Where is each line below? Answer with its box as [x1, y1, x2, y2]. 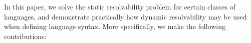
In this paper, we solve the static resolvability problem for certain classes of [4, 1, 235, 11]
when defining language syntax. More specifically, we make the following [4, 21, 225, 31]
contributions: [4, 30, 47, 41]
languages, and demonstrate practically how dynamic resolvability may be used [4, 11, 247, 21]
